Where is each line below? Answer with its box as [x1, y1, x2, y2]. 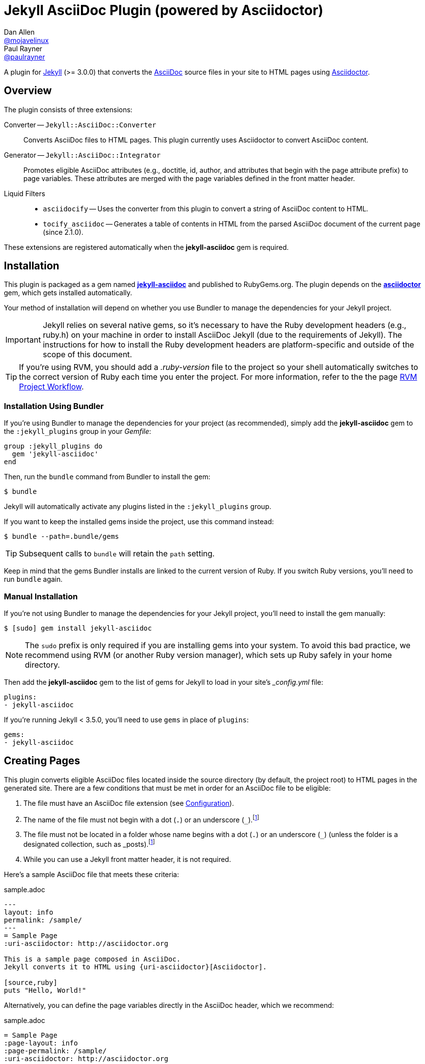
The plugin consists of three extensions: [4, 105, 133, 114]
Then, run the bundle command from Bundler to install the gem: [4, 472, 211, 481]
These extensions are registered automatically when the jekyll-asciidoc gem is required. [4, 243, 289, 251]
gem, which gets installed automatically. [4, 288, 133, 297]
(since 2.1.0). [43, 227, 83, 236]
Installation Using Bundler [4, 401, 104, 411]
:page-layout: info [4, 1039, 78, 1047]
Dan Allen [4, 27, 35, 36]
